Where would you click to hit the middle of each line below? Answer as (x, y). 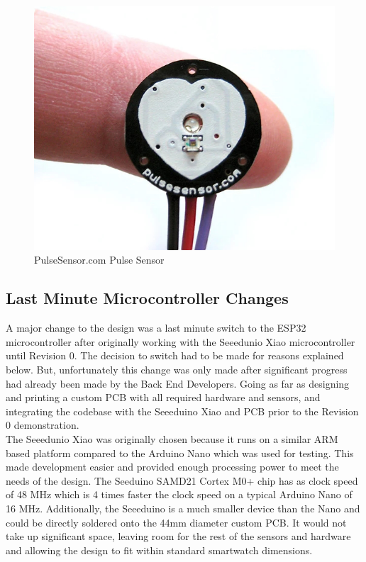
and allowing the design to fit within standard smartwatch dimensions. (159, 550)
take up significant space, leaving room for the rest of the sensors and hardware (178, 536)
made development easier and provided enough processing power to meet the (172, 467)
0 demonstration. (43, 425)
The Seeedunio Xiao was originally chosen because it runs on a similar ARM (172, 438)
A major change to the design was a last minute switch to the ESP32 (156, 328)
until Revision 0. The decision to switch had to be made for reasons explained (175, 355)
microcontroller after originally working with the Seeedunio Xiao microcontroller (181, 341)
